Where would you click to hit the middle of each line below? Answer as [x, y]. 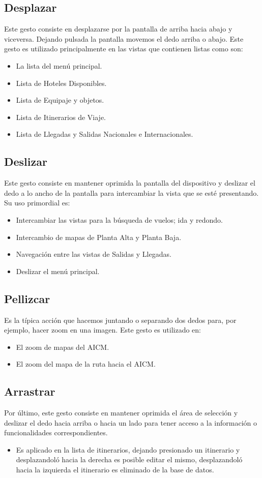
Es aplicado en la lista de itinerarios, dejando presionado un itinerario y [128, 449]
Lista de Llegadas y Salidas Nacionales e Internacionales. [105, 134]
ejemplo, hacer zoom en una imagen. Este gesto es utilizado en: [103, 330]
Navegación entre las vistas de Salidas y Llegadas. [94, 254]
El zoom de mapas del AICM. [63, 347]
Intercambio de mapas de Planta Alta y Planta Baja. [99, 237]
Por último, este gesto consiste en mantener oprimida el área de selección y [121, 413]
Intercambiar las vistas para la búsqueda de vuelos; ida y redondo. [119, 219]
